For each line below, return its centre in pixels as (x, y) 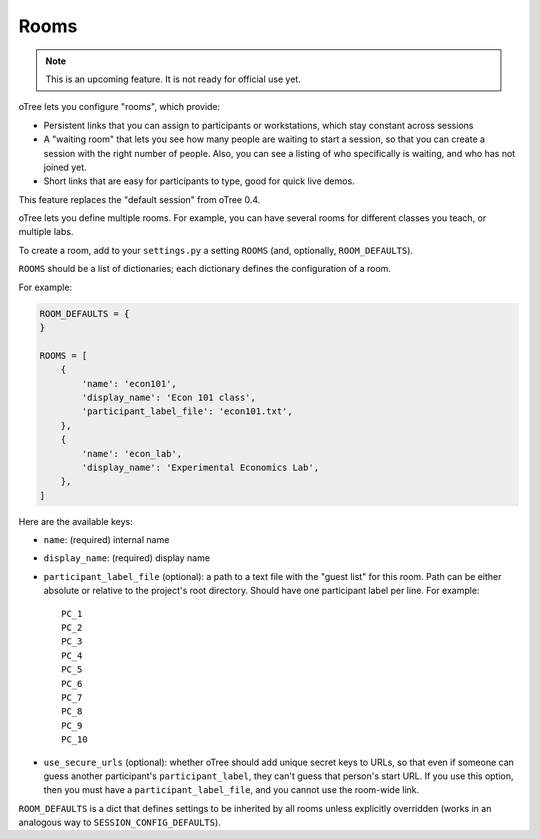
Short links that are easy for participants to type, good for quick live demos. (199, 181)
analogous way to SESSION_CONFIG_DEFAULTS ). (120, 822)
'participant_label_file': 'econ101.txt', (187, 411)
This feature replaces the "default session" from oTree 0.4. (139, 199)
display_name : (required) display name (126, 558)
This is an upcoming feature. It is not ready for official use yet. (173, 79)
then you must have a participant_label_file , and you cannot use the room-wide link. (231, 790)
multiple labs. (46, 232)
